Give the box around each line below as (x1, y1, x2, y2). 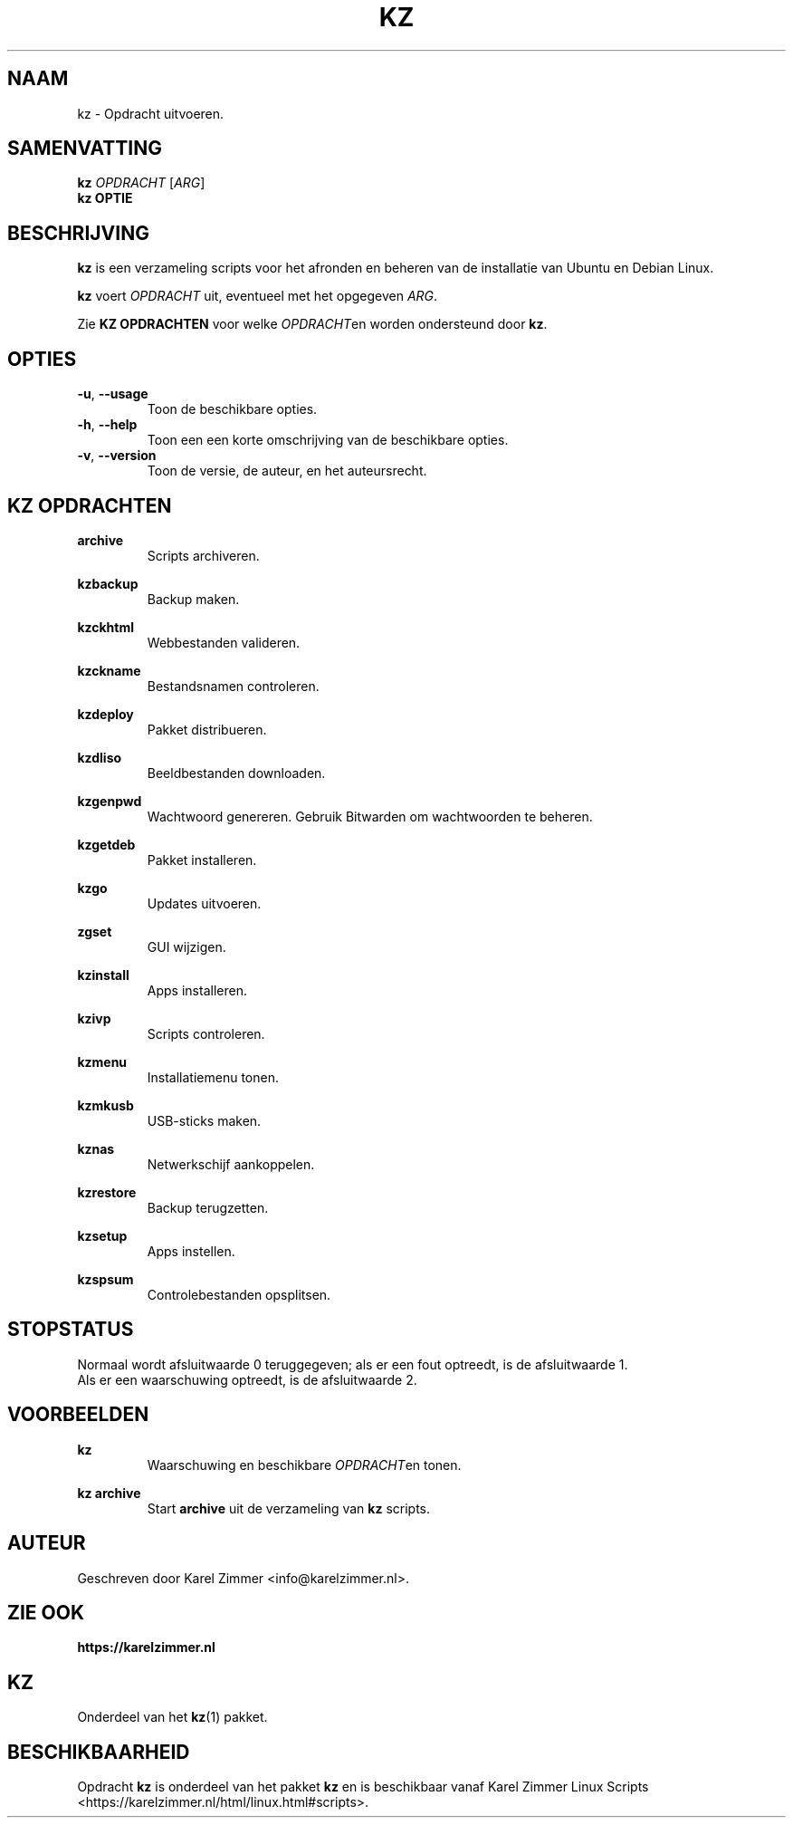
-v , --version (77, 447, 157, 464)
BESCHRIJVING (7, 221, 149, 245)
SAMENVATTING (7, 137, 162, 160)
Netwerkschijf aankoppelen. (147, 1156, 315, 1172)
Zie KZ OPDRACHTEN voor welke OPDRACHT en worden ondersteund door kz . (77, 316, 548, 332)
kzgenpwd (77, 792, 142, 809)
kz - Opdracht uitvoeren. (77, 105, 225, 121)
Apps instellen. (147, 1243, 235, 1259)
